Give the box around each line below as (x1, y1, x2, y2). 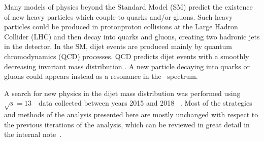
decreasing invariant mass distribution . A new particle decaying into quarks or (4, 61, 250, 71)
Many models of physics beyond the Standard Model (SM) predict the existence (4, 2, 253, 12)
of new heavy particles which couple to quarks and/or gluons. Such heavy (4, 11, 233, 22)
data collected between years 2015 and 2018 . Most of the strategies (39, 98, 252, 108)
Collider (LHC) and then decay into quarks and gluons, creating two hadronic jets (4, 31, 260, 41)
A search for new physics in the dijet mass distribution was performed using (4, 87, 241, 98)
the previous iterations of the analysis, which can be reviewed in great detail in (4, 119, 250, 129)
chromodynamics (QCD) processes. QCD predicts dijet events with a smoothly (4, 51, 249, 61)
